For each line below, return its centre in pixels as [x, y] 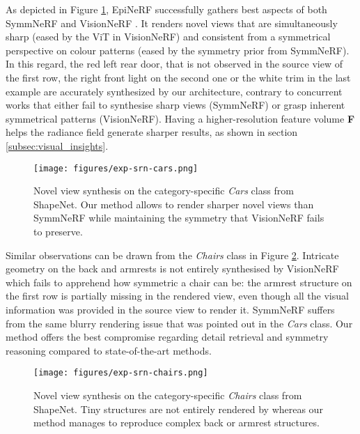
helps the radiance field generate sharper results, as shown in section [152, 132]
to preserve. [58, 231]
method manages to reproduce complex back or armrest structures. [177, 423]
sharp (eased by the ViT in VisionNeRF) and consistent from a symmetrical [168, 37]
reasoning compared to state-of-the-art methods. [109, 350]
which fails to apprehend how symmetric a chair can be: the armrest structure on [179, 282]
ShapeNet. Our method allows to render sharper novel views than [174, 204]
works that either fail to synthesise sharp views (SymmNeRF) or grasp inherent [175, 105]
